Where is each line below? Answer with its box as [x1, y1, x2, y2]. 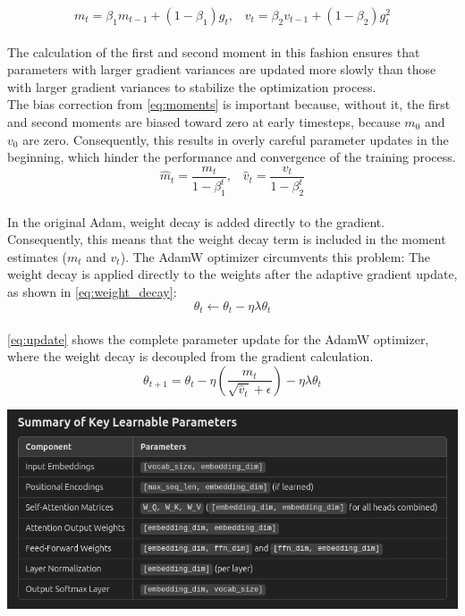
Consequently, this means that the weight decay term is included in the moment [7, 230, 446, 249]
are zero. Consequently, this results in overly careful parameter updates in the [22, 130, 449, 148]
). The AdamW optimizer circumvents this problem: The [120, 247, 431, 266]
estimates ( [7, 247, 68, 266]
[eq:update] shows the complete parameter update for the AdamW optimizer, [7, 329, 429, 348]
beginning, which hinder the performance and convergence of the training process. [7, 148, 456, 166]
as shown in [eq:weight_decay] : [7, 282, 177, 300]
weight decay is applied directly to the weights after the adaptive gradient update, [7, 265, 458, 283]
